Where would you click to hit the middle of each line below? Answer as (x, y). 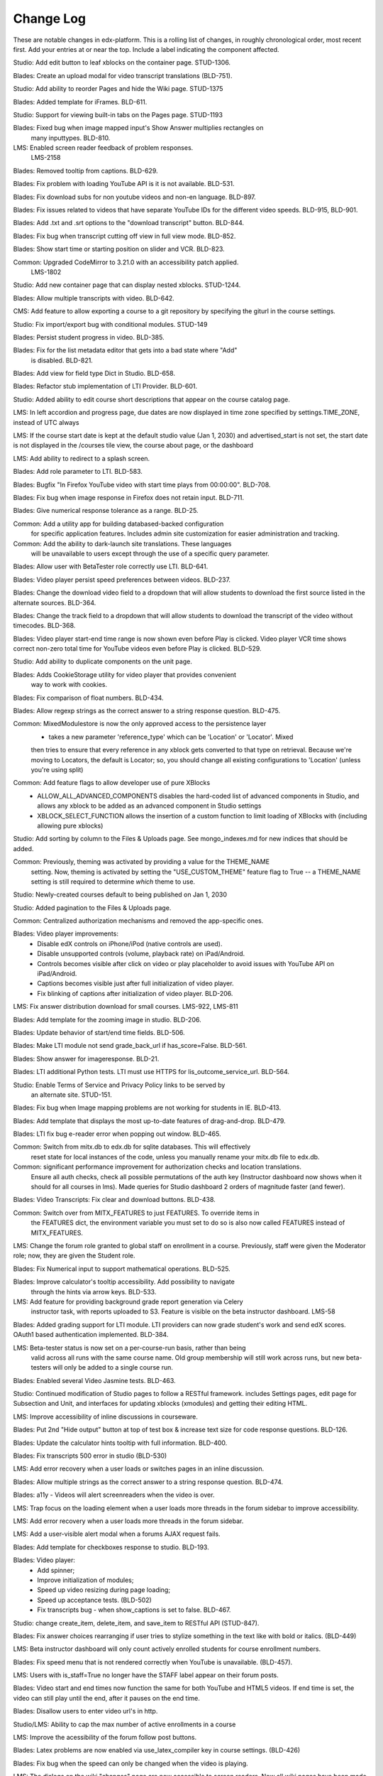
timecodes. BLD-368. (44, 626)
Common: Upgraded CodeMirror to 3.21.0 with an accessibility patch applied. (126, 262)
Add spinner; (56, 1570)
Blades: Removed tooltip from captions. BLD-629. (86, 170)
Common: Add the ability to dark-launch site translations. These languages (122, 543)
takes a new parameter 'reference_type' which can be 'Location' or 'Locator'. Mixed (171, 737)
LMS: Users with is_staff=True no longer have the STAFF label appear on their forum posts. (146, 1675)
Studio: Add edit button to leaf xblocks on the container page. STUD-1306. (122, 63)
